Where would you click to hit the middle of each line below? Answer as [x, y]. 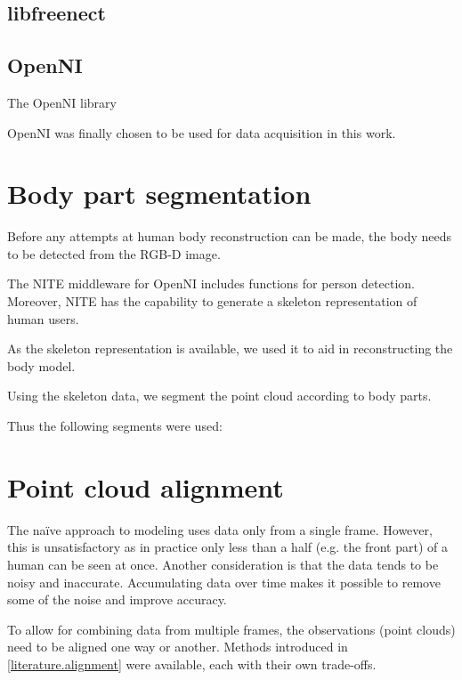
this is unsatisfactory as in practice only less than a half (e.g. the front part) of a [227, 547]
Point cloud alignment [146, 486]
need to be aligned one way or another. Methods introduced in [178, 647]
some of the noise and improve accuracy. [117, 599]
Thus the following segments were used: [115, 426]
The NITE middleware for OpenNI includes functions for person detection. [211, 283]
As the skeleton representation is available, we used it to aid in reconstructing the [230, 348]
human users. [43, 318]
